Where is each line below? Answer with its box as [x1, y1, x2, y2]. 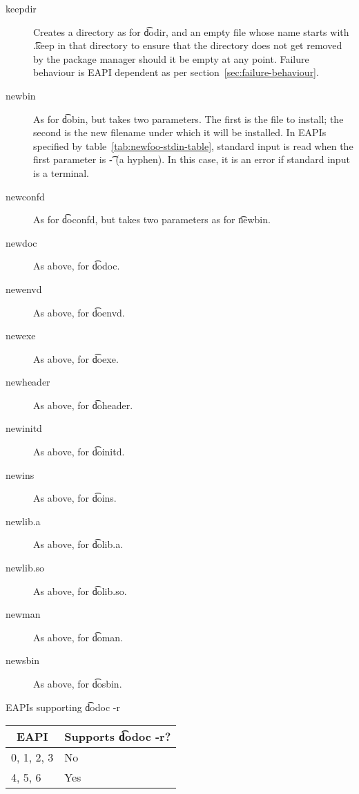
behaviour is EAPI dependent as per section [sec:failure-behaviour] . [33, 65, 319, 79]
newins [6, 467, 35, 482]
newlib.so [6, 560, 45, 575]
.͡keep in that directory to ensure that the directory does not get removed [33, 38, 342, 53]
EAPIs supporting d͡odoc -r [6, 699, 120, 714]
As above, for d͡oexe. [33, 351, 119, 366]
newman [6, 607, 41, 621]
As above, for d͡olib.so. [33, 583, 127, 598]
